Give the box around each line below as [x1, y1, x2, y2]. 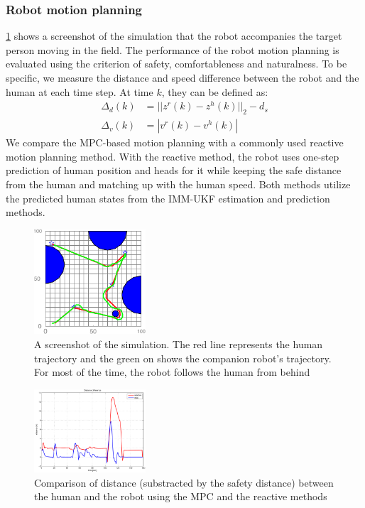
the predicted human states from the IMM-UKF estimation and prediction [6, 190, 330, 205]
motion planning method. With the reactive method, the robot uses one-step [6, 148, 339, 163]
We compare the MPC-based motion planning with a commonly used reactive [6, 135, 344, 150]
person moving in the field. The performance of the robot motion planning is [6, 42, 339, 57]
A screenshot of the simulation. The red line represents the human [34, 336, 323, 351]
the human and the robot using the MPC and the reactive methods [34, 489, 327, 504]
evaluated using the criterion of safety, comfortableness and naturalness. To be [6, 56, 347, 71]
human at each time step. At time [6, 84, 153, 99]
